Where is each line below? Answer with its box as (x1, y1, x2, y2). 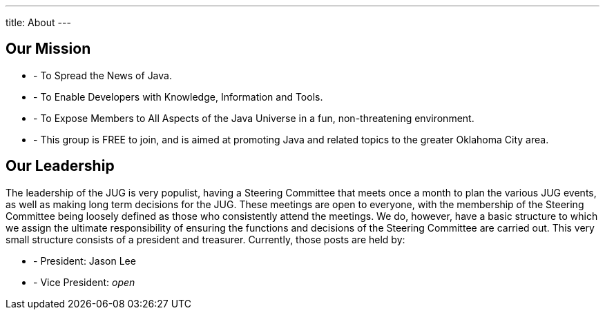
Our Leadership (6, 157, 115, 175)
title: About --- (6, 17, 71, 28)
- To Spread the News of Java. (33, 69, 172, 81)
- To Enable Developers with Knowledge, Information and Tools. (33, 90, 323, 103)
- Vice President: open (33, 276, 135, 288)
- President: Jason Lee (33, 254, 136, 267)
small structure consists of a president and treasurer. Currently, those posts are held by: (6, 233, 405, 245)
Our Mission (6, 40, 91, 58)
